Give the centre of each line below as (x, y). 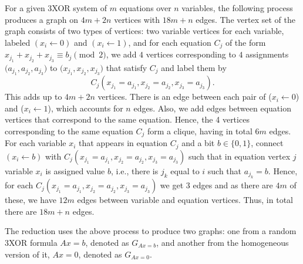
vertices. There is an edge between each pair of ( (185, 97)
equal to (185, 170)
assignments (267, 54)
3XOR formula (31, 242)
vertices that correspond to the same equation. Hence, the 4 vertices (127, 119)
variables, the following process (237, 8)
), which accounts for (85, 108)
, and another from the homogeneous (223, 242)
